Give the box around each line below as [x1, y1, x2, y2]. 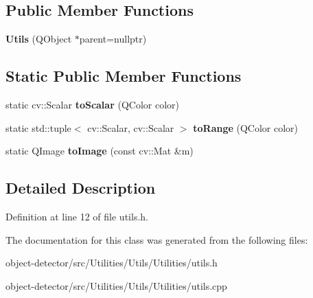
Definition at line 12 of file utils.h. [5, 209, 148, 223]
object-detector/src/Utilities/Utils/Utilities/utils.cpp [5, 278, 227, 293]
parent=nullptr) [79, 32, 147, 46]
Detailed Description [5, 177, 156, 198]
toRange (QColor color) [193, 120, 299, 135]
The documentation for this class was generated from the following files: [5, 232, 308, 247]
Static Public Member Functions [5, 65, 242, 87]
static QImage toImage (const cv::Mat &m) [5, 144, 194, 158]
